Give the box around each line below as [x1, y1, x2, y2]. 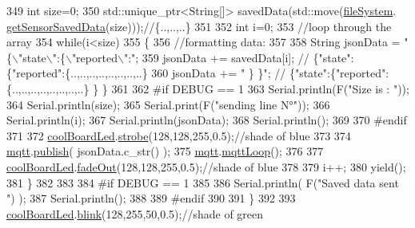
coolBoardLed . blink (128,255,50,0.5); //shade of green [6, 205, 264, 222]
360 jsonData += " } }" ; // [151, 65, 286, 81]
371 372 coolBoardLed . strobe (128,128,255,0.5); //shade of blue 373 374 [6, 127, 351, 143]
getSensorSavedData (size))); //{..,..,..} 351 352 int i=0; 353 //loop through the [6, 18, 392, 34]
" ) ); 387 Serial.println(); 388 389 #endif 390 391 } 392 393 [6, 190, 296, 206]
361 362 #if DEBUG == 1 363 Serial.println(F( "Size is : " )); [111, 80, 409, 96]
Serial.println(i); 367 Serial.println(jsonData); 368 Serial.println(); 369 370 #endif [6, 112, 407, 128]
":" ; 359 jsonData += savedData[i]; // [123, 49, 309, 65]
